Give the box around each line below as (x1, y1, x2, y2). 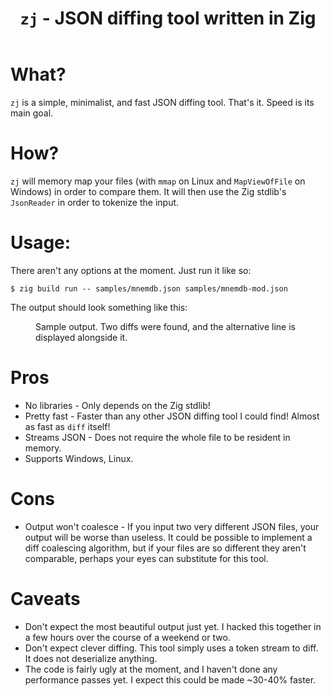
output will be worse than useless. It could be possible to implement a (24, 531, 313, 543)
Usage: (10, 232, 72, 254)
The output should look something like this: (10, 301, 188, 313)
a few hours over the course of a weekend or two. (24, 631, 231, 643)
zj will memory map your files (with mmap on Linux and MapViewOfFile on (10, 175, 306, 187)
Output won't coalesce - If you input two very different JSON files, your (24, 520, 320, 532)
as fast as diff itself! (24, 420, 111, 432)
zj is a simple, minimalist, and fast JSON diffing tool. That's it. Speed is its (10, 96, 315, 108)
